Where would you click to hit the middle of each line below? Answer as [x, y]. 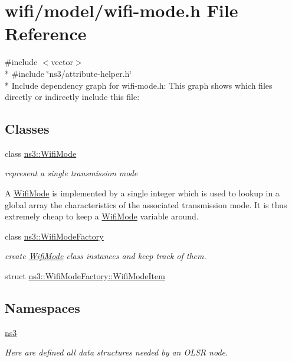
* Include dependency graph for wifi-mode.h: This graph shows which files [139, 85]
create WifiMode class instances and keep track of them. [106, 256]
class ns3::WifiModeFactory [54, 236]
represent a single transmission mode [71, 173]
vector [62, 62]
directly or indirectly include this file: [72, 97]
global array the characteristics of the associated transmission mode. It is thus [146, 204]
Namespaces [42, 308]
